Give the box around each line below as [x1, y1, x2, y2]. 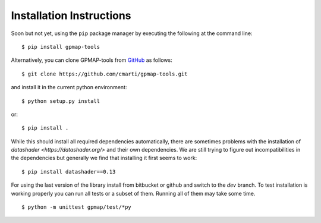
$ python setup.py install [21, 98, 100, 104]
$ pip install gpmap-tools [21, 43, 100, 50]
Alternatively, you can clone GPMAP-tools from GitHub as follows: [11, 56, 172, 64]
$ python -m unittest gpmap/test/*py [21, 204, 132, 211]
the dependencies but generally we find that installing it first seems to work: [11, 155, 197, 162]
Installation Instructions [11, 9, 131, 22]
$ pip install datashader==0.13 [21, 168, 116, 175]
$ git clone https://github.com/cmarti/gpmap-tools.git [21, 70, 188, 77]
